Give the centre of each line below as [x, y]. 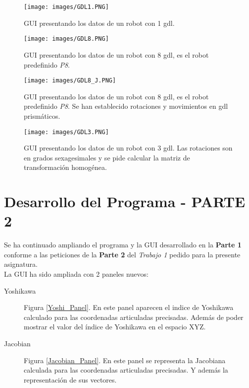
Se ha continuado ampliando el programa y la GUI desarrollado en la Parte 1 [123, 245]
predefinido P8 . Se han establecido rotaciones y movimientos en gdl [126, 106]
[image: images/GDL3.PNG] [66, 132]
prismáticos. [42, 116]
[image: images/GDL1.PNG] [66, 7]
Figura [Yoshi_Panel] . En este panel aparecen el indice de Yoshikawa [129, 307]
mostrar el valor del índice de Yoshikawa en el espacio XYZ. [115, 327]
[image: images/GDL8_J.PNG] [70, 81]
